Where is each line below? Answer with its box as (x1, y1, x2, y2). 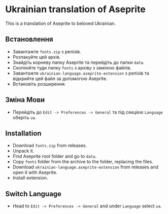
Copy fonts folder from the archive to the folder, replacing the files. (12, 159, 153, 165)
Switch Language (5, 189, 62, 198)
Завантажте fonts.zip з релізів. (12, 48, 81, 54)
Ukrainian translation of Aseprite (5, 4, 146, 15)
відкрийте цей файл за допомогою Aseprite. (12, 75, 108, 82)
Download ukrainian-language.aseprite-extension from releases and (12, 164, 159, 170)
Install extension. (12, 175, 48, 181)
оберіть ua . (12, 114, 37, 120)
